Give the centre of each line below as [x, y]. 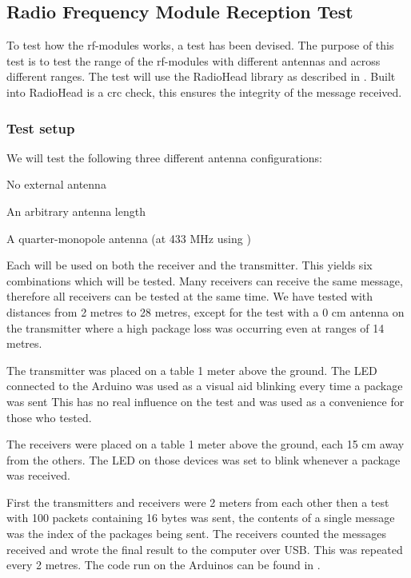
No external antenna [56, 184]
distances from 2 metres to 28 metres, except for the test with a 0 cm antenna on [205, 311]
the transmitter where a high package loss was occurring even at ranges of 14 [196, 327]
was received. [38, 475]
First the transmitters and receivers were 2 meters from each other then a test [198, 502]
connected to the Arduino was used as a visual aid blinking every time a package [205, 386]
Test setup [41, 128]
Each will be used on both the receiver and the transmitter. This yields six [190, 265]
